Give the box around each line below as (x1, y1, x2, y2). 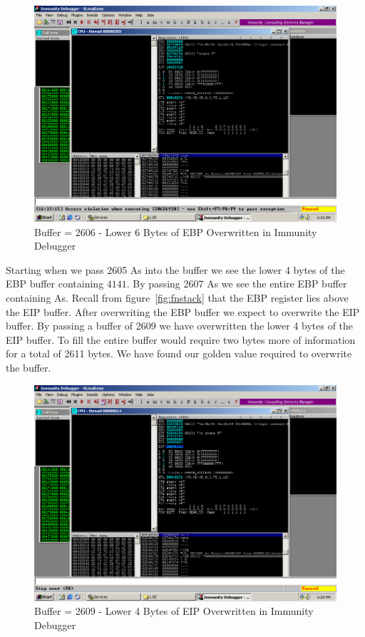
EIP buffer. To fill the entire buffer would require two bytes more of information (6, 332, 356, 347)
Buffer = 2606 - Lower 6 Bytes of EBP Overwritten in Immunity (34, 224, 317, 239)
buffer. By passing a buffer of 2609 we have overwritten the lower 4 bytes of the (6, 318, 354, 333)
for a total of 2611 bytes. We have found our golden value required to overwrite (6, 346, 352, 361)
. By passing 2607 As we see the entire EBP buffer (126, 276, 347, 291)
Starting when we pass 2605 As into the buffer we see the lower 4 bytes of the (6, 262, 345, 277)
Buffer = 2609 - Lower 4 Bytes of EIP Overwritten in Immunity (34, 603, 314, 618)
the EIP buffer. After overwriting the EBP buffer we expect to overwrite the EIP (6, 304, 360, 319)
